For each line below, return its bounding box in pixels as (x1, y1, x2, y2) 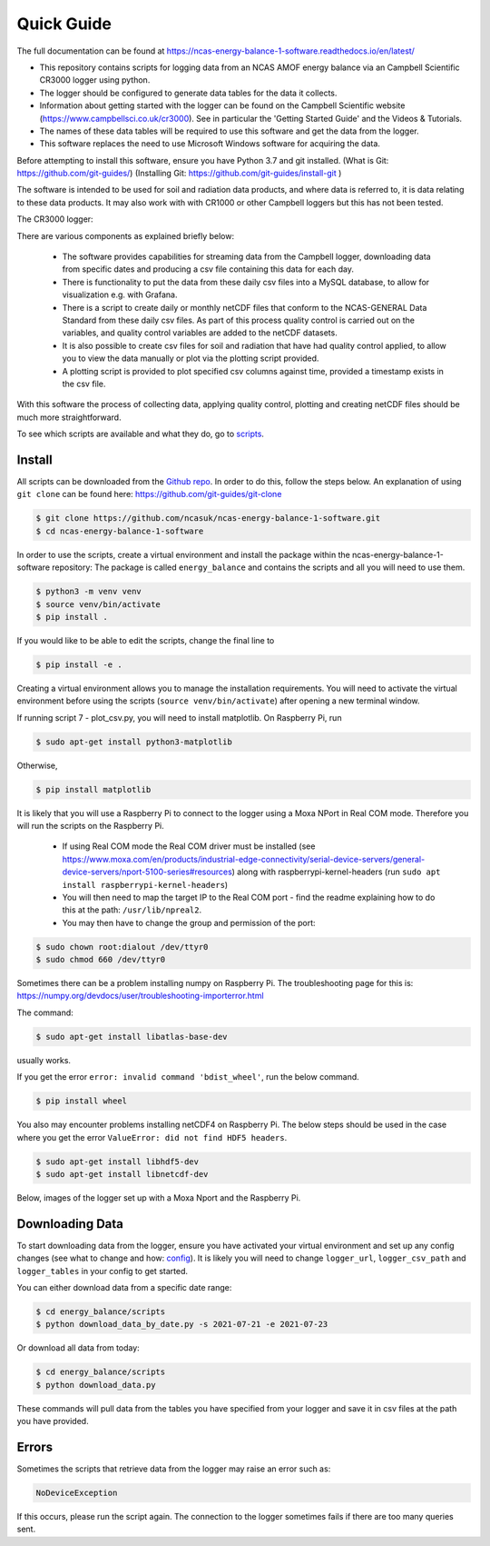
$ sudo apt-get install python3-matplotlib (35, 736, 233, 747)
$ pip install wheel (35, 1096, 127, 1106)
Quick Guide (16, 14, 113, 34)
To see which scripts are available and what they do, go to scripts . (16, 428, 265, 440)
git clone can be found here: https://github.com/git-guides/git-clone (16, 489, 282, 500)
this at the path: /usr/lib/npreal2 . (62, 904, 202, 915)
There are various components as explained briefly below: (16, 230, 235, 241)
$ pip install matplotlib (35, 784, 152, 794)
